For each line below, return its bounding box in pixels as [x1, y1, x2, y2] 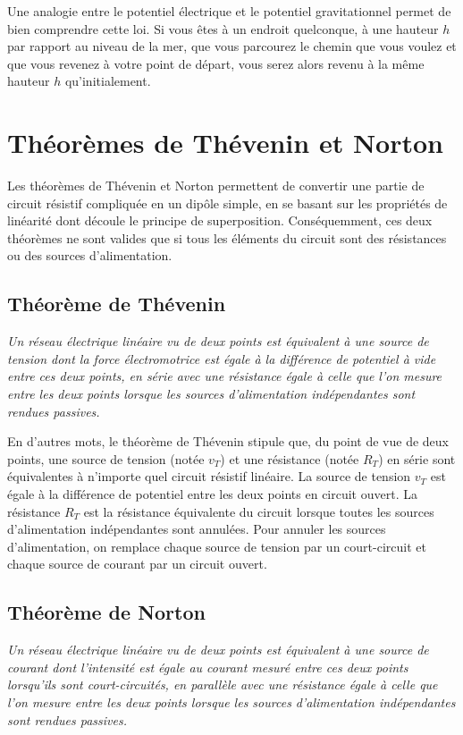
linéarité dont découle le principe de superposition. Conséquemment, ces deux [7, 211, 433, 230]
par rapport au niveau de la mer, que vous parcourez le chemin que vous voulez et [7, 37, 457, 55]
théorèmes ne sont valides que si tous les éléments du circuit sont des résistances [7, 228, 447, 247]
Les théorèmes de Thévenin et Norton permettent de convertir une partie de [7, 176, 425, 195]
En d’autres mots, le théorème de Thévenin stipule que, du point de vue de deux [7, 432, 450, 451]
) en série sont [378, 449, 456, 468]
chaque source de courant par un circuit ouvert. [7, 554, 267, 573]
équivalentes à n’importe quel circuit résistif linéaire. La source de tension [7, 467, 411, 486]
